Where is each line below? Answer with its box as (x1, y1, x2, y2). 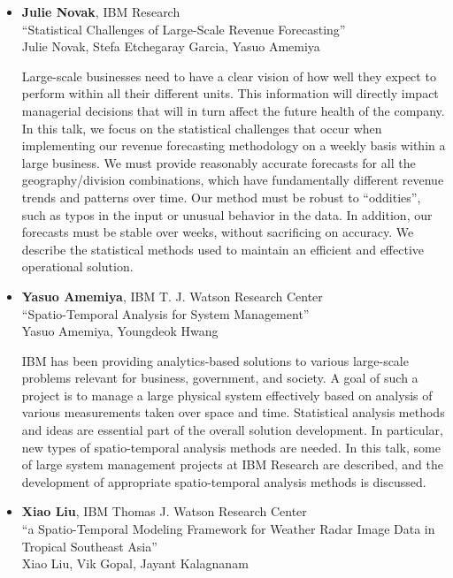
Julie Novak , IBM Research (21, 3, 180, 20)
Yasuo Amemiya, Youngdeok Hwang (21, 322, 219, 340)
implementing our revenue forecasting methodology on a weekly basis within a (21, 136, 446, 155)
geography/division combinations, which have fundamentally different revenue (21, 171, 444, 189)
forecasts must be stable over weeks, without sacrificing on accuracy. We (21, 223, 414, 241)
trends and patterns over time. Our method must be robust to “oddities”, (21, 187, 421, 206)
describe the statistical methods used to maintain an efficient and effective (21, 240, 424, 258)
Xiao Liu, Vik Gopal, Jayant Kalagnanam (21, 554, 249, 573)
